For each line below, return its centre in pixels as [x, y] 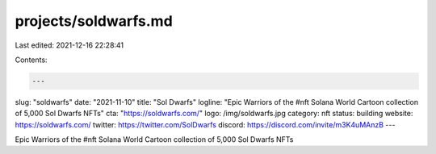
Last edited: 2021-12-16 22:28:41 [69, 45]
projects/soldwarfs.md [94, 21]
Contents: [31, 60]
